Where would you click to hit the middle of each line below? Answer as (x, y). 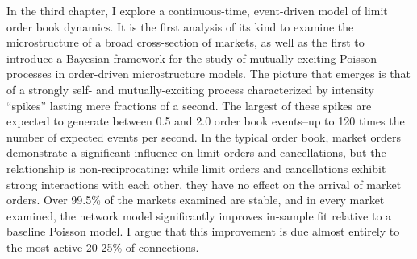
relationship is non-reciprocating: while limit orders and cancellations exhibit (196, 168)
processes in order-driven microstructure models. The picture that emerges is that (208, 74)
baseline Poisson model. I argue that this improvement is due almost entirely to (203, 231)
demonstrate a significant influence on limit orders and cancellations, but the (196, 152)
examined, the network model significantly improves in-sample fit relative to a (199, 215)
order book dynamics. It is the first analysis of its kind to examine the (180, 26)
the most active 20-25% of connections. (103, 247)
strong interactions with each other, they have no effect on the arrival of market (204, 184)
